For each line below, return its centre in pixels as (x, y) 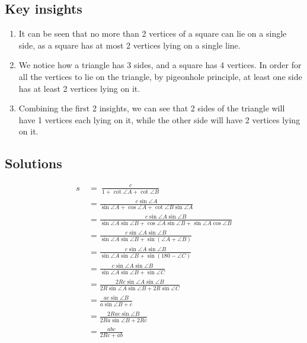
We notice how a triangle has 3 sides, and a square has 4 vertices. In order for (160, 65)
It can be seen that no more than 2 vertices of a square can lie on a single (153, 33)
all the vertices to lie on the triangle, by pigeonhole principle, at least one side (160, 76)
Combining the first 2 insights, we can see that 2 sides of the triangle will (152, 108)
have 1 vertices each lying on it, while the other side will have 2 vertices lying (159, 119)
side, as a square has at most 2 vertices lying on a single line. (129, 45)
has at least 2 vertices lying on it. (79, 88)
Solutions (33, 163)
